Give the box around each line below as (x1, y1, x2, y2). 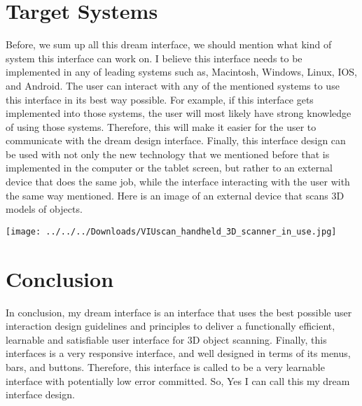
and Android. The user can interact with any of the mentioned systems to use (6, 78, 340, 92)
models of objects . (6, 202, 83, 216)
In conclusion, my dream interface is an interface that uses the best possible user (6, 304, 352, 319)
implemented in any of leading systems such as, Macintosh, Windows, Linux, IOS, (6, 64, 358, 79)
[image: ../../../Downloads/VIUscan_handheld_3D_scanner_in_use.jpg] (6, 226, 337, 237)
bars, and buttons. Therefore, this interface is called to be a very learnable (6, 360, 325, 374)
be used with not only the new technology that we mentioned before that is (6, 146, 330, 161)
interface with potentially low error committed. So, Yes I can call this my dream (6, 373, 350, 388)
